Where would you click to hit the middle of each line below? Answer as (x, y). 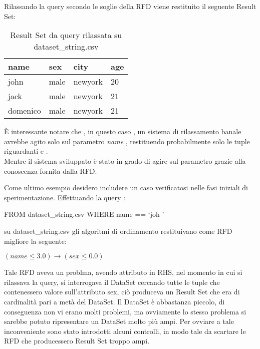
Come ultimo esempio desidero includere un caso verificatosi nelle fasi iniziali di (126, 188)
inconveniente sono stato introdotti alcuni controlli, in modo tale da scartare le (125, 331)
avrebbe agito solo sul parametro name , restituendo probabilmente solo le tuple (127, 141)
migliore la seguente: (35, 241)
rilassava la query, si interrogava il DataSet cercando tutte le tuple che (112, 282)
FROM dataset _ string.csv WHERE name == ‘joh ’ (84, 214)
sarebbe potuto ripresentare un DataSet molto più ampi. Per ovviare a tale (119, 321)
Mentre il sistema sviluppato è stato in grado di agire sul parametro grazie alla (125, 160)
